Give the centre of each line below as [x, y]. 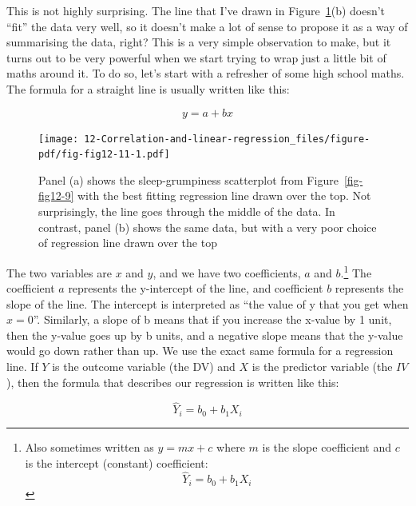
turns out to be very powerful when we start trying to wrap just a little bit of [196, 57]
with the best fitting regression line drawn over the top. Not [224, 195]
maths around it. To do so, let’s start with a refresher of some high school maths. [206, 73]
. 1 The [356, 271]
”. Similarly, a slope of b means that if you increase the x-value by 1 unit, [212, 319]
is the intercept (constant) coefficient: [117, 462]
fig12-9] [56, 195]
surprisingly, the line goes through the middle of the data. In [187, 211]
